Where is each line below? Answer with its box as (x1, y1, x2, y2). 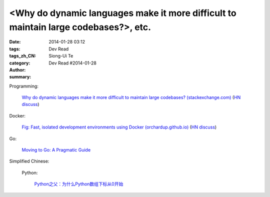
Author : (9, 66, 26, 72)
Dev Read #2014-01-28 (48, 60, 97, 66)
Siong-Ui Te (48, 53, 73, 59)
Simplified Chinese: (9, 158, 49, 164)
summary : (9, 74, 31, 80)
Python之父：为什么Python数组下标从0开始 (34, 181, 123, 187)
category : (9, 60, 30, 66)
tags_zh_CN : (9, 53, 36, 59)
